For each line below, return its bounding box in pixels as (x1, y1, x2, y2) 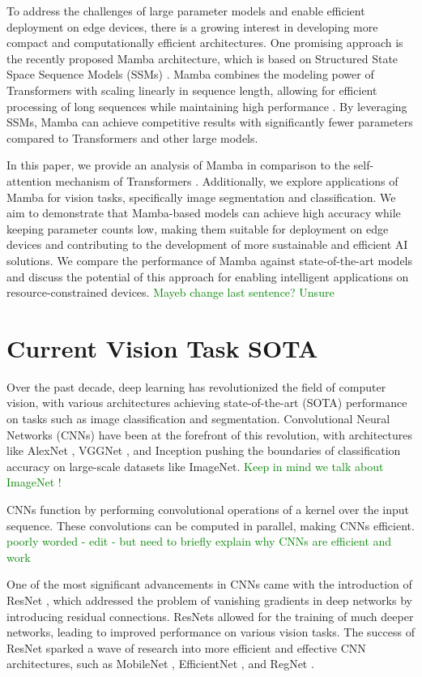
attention (6, 172, 52, 189)
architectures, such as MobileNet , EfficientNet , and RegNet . (6, 655, 314, 672)
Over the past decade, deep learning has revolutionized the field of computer (6, 378, 386, 395)
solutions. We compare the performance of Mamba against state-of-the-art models (6, 251, 413, 268)
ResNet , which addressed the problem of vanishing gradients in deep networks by (6, 591, 412, 608)
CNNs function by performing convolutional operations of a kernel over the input (6, 500, 410, 517)
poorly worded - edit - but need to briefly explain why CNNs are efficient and (6, 533, 392, 550)
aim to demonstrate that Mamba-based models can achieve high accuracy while (6, 204, 401, 221)
